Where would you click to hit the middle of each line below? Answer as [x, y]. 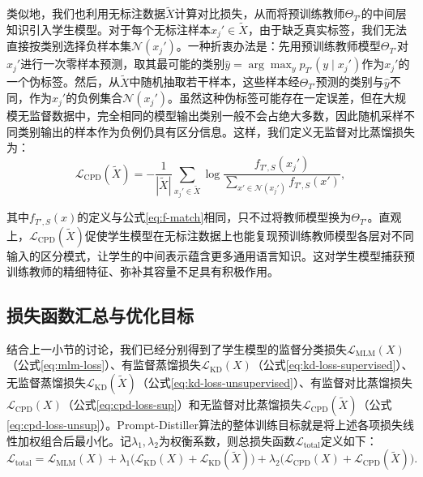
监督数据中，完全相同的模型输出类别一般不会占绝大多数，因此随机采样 [216, 116]
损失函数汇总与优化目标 [100, 315]
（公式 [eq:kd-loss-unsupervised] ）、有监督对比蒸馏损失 [274, 382]
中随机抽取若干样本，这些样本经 [214, 82]
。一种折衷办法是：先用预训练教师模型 [278, 46]
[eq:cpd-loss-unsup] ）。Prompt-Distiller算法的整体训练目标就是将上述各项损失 [205, 425]
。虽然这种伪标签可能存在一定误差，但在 [275, 98]
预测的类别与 [350, 82]
